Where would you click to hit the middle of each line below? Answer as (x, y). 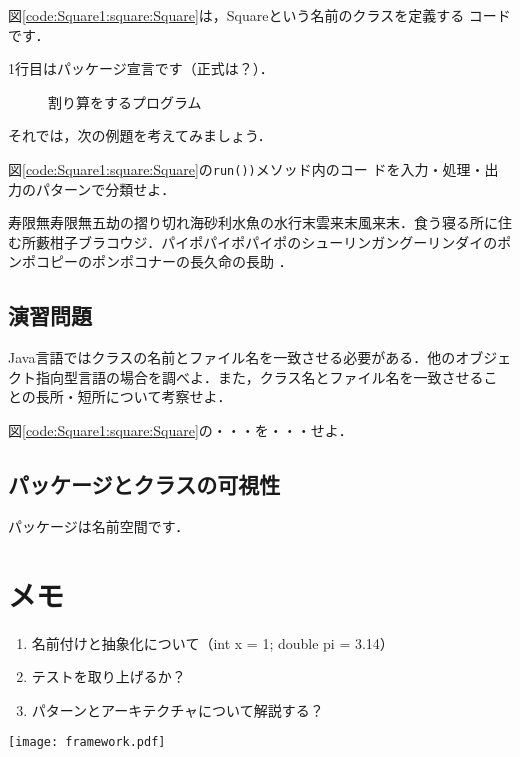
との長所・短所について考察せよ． (120, 396)
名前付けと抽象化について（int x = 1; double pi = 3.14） (212, 642)
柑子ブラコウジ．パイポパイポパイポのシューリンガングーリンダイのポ (280, 241)
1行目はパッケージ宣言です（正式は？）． (141, 68)
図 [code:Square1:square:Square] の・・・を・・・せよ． (180, 429)
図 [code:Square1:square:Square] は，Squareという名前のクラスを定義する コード (259, 15)
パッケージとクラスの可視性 (144, 483)
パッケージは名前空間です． (99, 525)
